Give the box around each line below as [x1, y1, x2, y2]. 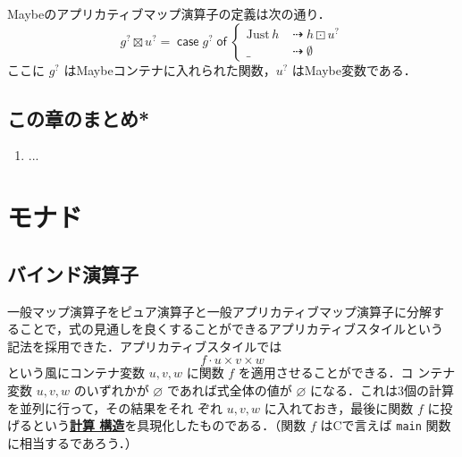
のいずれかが [73, 380, 149, 399]
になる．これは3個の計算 [309, 380, 454, 399]
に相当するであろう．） [7, 433, 138, 452]
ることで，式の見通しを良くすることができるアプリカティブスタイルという [7, 319, 443, 338]
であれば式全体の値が [166, 380, 292, 399]
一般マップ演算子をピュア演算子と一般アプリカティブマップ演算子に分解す [7, 301, 444, 320]
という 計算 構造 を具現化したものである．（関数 [31, 416, 307, 435]
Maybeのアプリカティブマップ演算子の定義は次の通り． [7, 4, 331, 22]
